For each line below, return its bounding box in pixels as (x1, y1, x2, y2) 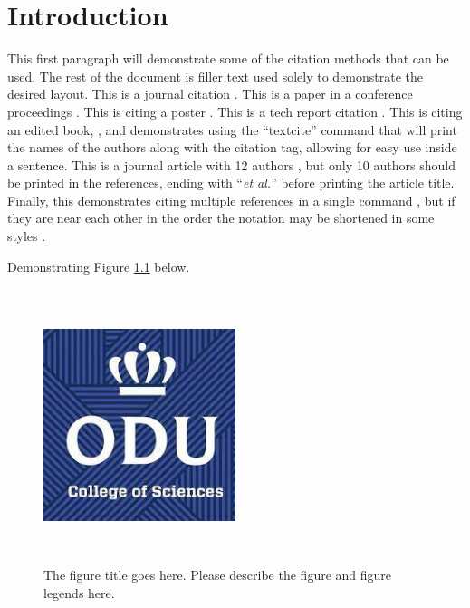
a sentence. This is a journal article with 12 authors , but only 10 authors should (7, 155, 456, 174)
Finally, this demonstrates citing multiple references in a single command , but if (7, 190, 456, 209)
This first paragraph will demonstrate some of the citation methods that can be (7, 49, 449, 68)
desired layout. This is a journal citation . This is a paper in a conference (7, 84, 413, 103)
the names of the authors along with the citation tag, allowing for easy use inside (7, 138, 457, 157)
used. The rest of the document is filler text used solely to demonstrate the (7, 66, 424, 85)
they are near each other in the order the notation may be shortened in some (7, 208, 435, 227)
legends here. (43, 583, 115, 602)
